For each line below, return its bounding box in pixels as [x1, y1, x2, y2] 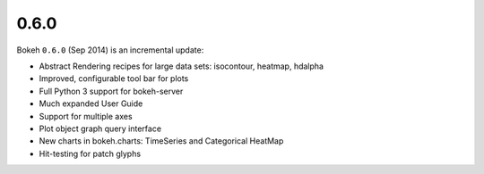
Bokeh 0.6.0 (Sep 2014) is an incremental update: [16, 45, 204, 55]
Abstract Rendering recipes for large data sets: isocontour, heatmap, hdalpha [39, 61, 324, 71]
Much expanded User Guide [39, 98, 143, 109]
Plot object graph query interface [39, 123, 161, 134]
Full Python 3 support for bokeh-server [39, 86, 184, 96]
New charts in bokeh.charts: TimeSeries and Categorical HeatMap [39, 136, 284, 146]
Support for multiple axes [39, 111, 134, 121]
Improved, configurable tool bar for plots [39, 73, 189, 84]
